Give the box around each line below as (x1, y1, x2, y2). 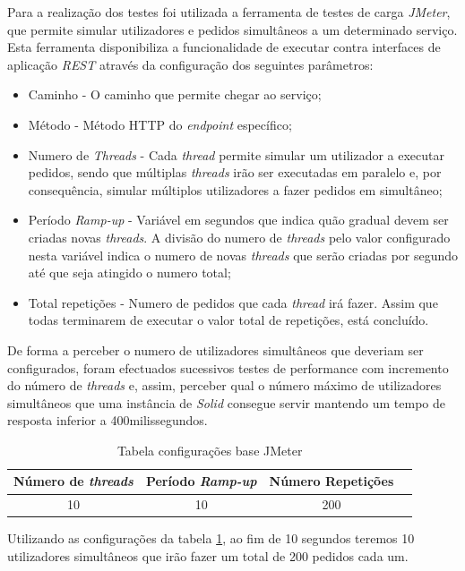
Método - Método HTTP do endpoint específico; (28, 115, 292, 133)
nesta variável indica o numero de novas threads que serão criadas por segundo (28, 245, 459, 264)
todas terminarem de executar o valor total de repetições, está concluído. (28, 311, 429, 329)
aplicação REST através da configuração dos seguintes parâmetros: (7, 55, 374, 73)
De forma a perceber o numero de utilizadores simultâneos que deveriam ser (7, 340, 424, 359)
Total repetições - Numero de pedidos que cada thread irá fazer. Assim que (28, 293, 438, 311)
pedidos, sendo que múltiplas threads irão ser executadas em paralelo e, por (28, 163, 442, 182)
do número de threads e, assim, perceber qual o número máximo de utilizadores (7, 376, 442, 395)
